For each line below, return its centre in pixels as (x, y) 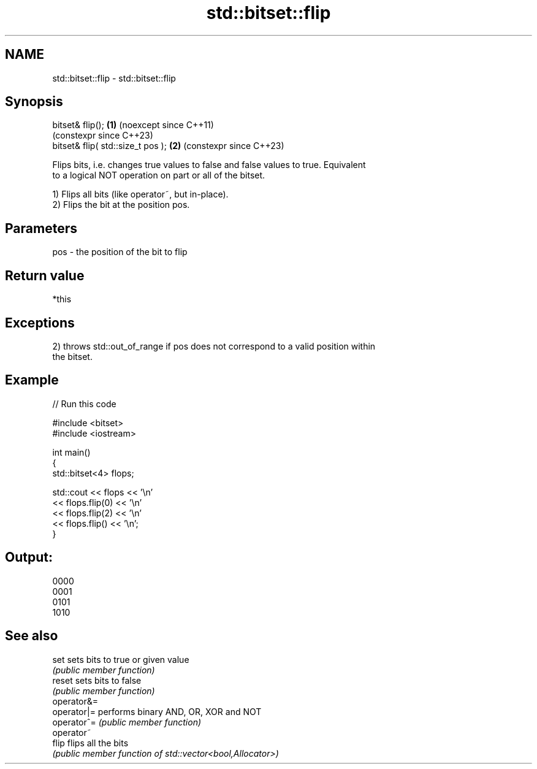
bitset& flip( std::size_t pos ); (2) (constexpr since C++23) (168, 146)
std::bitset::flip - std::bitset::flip (114, 78)
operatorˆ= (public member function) (127, 722)
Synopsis (34, 102)
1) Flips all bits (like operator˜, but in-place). (140, 194)
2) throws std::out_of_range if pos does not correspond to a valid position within (214, 346)
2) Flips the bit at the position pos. (121, 205)
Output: (29, 557)
